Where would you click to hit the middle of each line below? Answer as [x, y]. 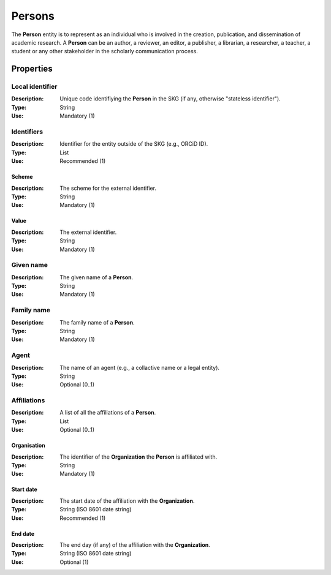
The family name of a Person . [97, 322]
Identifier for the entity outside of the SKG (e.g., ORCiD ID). [134, 144]
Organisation [28, 445]
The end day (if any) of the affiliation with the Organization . [135, 544]
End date [23, 533]
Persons [33, 16]
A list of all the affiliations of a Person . [108, 413]
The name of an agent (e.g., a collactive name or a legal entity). [140, 367]
